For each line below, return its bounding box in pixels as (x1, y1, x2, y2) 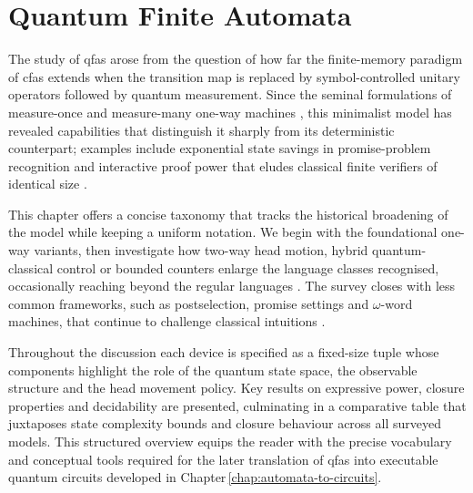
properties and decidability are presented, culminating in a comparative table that (8, 395, 467, 415)
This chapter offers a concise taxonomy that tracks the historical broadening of (8, 204, 448, 223)
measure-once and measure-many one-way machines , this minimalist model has (8, 102, 452, 121)
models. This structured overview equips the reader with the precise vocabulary (8, 432, 452, 450)
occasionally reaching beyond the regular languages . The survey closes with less (8, 276, 456, 295)
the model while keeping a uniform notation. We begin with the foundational (8, 222, 438, 241)
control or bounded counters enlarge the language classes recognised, (56, 258, 439, 277)
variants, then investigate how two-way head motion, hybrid (34, 241, 368, 260)
